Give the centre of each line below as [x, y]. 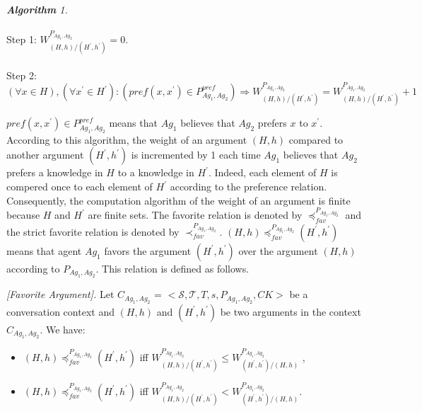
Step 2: [22, 75]
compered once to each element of [80, 186]
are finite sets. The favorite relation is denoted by [195, 215]
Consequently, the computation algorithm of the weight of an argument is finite [178, 200]
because [23, 215]
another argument [45, 155]
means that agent [44, 250]
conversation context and [60, 311]
